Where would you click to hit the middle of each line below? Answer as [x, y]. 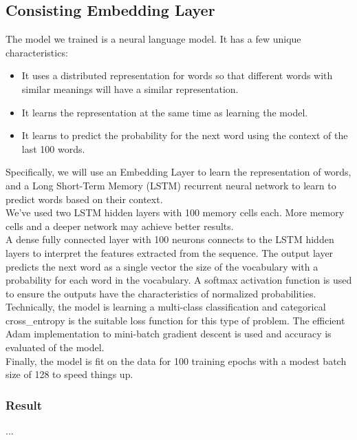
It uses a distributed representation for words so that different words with [177, 75]
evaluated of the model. [55, 347]
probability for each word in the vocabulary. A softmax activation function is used [179, 280]
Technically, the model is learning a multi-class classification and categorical [166, 307]
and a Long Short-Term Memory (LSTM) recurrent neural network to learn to [171, 185]
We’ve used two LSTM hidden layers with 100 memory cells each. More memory [175, 212]
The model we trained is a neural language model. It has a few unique [153, 39]
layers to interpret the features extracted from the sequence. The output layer [170, 252]
